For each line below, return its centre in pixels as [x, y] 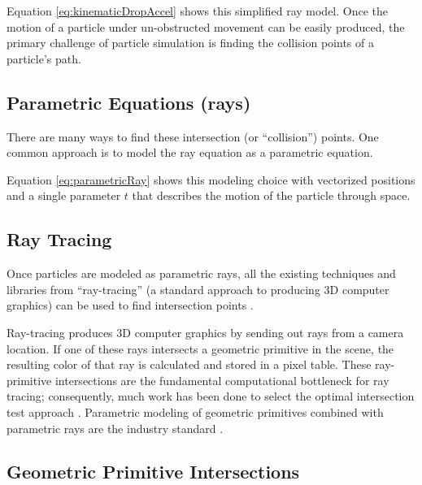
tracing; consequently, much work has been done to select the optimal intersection [211, 396]
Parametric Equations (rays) [129, 102]
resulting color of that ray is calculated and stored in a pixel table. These [189, 364]
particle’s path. [44, 58]
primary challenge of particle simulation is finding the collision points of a [190, 43]
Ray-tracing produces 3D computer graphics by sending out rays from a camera [205, 332]
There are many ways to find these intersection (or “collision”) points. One [193, 136]
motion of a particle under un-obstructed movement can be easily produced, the [206, 26]
